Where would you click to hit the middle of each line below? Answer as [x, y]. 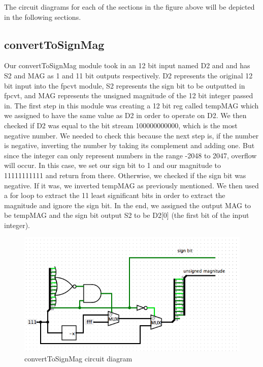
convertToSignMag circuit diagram [78, 358]
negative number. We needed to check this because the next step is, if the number [131, 135]
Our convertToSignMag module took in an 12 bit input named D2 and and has [127, 65]
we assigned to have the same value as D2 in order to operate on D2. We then [125, 115]
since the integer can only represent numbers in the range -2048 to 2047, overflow [130, 155]
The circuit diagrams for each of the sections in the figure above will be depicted [129, 7]
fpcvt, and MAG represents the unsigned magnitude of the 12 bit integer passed [129, 95]
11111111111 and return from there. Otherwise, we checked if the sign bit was [125, 175]
